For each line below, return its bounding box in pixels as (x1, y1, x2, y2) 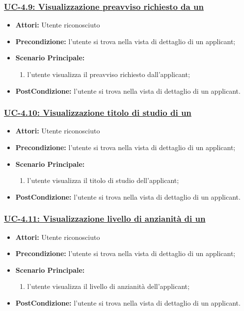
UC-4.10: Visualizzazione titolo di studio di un (4, 106, 191, 119)
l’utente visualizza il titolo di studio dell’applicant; (27, 175, 179, 185)
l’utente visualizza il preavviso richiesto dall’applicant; (27, 69, 190, 79)
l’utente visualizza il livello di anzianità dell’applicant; (27, 281, 190, 291)
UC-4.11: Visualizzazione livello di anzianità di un (4, 212, 206, 225)
